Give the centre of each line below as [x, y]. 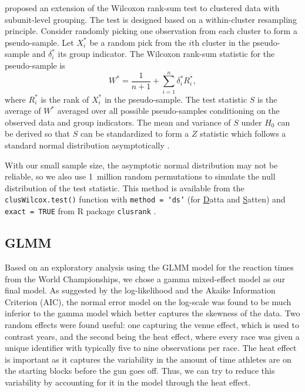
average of [23, 111]
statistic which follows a [243, 134]
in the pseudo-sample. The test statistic [176, 99]
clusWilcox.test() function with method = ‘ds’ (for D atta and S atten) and [145, 199]
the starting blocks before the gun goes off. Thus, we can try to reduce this [140, 371]
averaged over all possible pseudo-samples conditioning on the [168, 111]
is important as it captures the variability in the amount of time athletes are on [148, 359]
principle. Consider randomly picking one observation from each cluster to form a [151, 31]
